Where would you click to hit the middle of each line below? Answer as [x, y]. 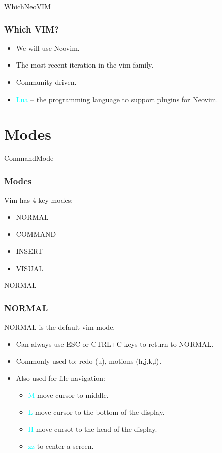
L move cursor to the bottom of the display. [96, 412]
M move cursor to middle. [68, 395]
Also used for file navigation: [61, 378]
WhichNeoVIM [27, 6]
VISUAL [29, 268]
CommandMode [29, 158]
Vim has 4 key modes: [39, 200]
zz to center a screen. [61, 446]
